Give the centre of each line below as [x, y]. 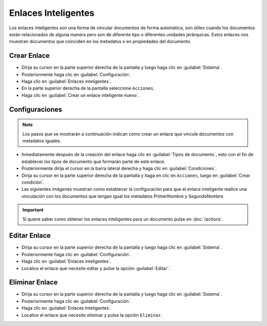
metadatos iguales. [42, 141]
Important [33, 210]
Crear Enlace [29, 56]
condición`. [33, 182]
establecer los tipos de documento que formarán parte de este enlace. [93, 162]
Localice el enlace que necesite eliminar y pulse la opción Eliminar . [92, 315]
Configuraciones [36, 109]
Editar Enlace [30, 236]
